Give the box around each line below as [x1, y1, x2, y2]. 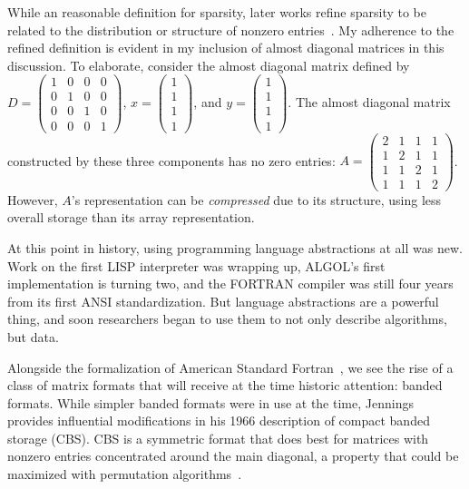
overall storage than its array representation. [7, 208, 255, 227]
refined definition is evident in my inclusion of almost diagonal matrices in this [7, 38, 445, 57]
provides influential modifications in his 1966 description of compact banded [7, 411, 430, 430]
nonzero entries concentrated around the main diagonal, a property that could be [7, 446, 459, 465]
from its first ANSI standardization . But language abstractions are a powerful [7, 291, 439, 310]
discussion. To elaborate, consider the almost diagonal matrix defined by [7, 55, 410, 74]
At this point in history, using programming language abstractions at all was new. [7, 238, 463, 257]
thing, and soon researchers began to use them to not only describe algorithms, [7, 309, 447, 328]
